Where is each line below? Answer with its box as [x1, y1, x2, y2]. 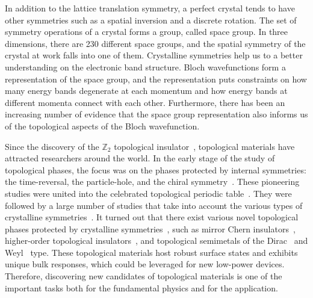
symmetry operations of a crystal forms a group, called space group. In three [5, 25, 288, 38]
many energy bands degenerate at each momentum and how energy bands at [5, 84, 288, 97]
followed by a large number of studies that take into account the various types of [5, 199, 303, 211]
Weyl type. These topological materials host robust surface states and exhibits [5, 246, 298, 258]
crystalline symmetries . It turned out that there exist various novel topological [5, 211, 299, 223]
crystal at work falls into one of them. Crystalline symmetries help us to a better [5, 49, 303, 61]
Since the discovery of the [5, 140, 99, 152]
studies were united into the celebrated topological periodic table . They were [5, 187, 292, 199]
